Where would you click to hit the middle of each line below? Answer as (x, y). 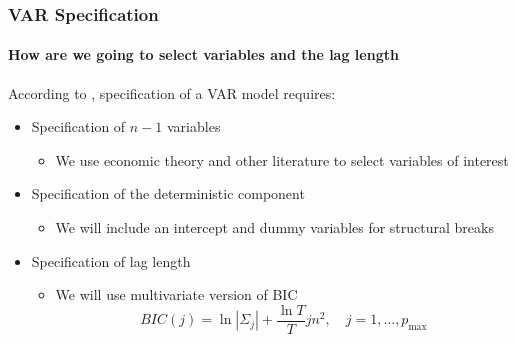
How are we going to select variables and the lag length (203, 54)
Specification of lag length (111, 260)
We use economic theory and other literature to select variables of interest (282, 159)
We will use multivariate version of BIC (176, 294)
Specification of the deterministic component (168, 193)
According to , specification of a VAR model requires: (172, 92)
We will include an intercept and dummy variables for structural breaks (274, 227)
